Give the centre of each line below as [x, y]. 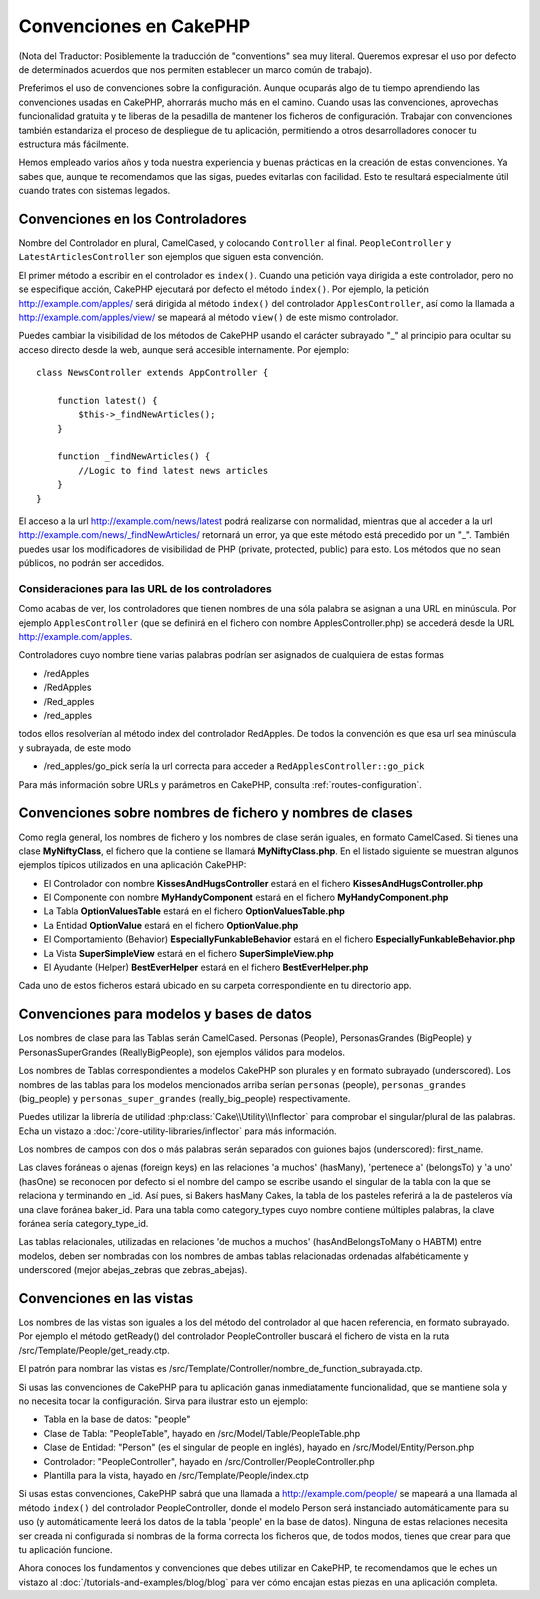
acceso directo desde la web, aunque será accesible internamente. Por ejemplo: [184, 349]
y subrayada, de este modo [75, 747]
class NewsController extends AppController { [152, 373]
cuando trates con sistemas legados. [94, 191]
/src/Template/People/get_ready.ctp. [94, 1350]
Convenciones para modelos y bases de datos [165, 1014]
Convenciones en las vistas [106, 1298]
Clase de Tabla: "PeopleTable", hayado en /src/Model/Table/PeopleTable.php [201, 1433]
